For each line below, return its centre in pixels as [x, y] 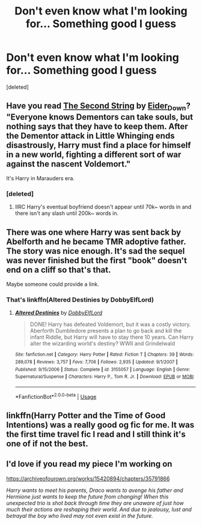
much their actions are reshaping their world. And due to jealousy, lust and [99, 509]
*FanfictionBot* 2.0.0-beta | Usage [56, 396]
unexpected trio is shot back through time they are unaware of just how [95, 503]
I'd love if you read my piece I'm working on [89, 464]
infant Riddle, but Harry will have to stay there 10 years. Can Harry [112, 337]
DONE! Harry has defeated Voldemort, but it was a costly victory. [110, 324]
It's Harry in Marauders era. [41, 178]
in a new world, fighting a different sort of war [94, 154]
